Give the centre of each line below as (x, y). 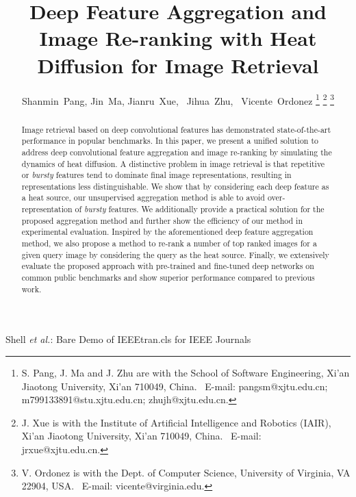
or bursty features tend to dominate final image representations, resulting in (156, 175)
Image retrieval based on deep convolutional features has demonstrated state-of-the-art (176, 129)
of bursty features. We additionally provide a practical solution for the (200, 209)
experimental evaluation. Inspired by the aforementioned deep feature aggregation (167, 232)
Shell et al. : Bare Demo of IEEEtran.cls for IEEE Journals (128, 339)
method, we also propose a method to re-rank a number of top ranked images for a (169, 243)
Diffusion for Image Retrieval (178, 65)
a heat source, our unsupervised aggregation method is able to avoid (143, 197)
